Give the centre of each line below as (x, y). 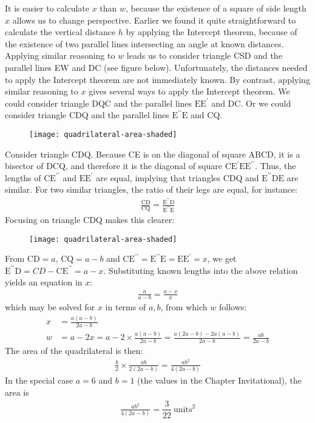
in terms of (126, 307)
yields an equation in (44, 282)
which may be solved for (50, 307)
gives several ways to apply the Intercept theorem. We (189, 91)
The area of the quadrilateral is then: (74, 351)
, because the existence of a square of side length (216, 8)
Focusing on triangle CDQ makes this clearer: (90, 219)
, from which (184, 307)
